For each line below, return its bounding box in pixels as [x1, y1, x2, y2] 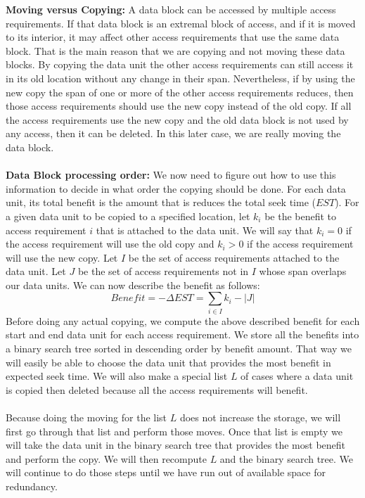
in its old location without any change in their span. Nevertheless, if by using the [6, 70, 355, 85]
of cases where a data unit [241, 369, 354, 383]
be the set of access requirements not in [77, 264, 249, 279]
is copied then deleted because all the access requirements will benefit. [6, 382, 308, 397]
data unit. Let [6, 264, 66, 279]
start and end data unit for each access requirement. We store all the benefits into [6, 327, 359, 342]
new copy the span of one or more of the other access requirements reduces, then [6, 84, 354, 99]
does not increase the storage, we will [179, 409, 341, 424]
